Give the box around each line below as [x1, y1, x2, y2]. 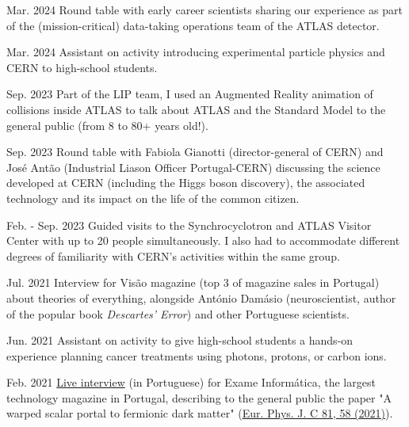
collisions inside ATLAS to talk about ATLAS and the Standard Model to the [6, 101, 386, 117]
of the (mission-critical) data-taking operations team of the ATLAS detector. [6, 17, 380, 33]
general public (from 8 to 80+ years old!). [6, 116, 208, 133]
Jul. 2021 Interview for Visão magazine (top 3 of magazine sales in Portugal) [6, 274, 380, 291]
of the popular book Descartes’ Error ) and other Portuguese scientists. [6, 305, 350, 322]
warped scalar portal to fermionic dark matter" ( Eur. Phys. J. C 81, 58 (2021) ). [6, 405, 393, 421]
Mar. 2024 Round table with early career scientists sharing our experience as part [6, 2, 403, 17]
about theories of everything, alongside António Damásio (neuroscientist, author [6, 289, 396, 306]
